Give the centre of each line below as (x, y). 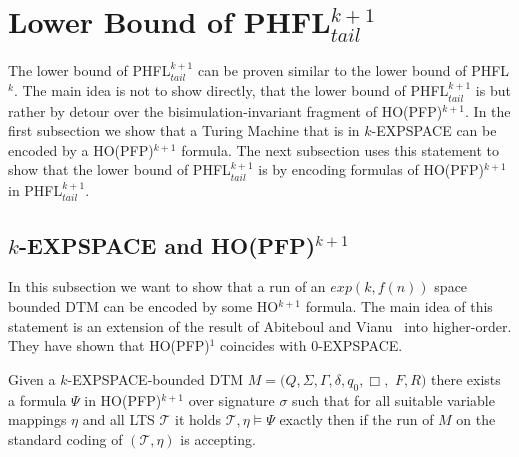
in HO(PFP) (123, 399)
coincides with (263, 345)
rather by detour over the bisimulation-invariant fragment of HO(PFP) (225, 110)
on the (476, 419)
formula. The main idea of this (399, 306)
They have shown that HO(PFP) (109, 345)
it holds (198, 419)
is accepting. (218, 438)
